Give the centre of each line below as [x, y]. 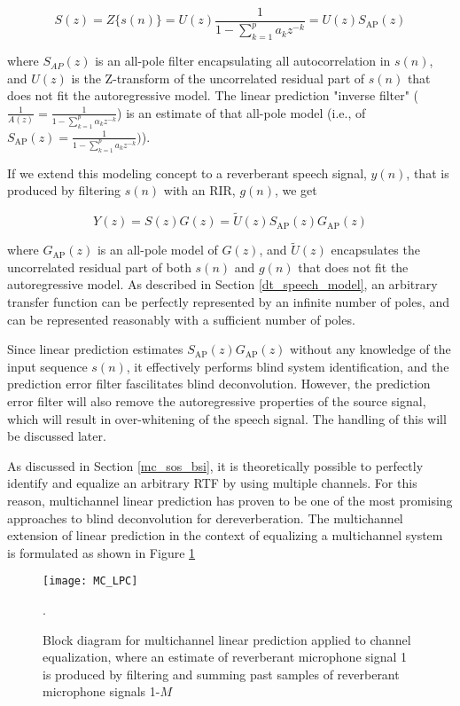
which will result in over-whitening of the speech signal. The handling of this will [227, 418]
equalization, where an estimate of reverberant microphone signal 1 [225, 657]
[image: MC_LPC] [90, 581]
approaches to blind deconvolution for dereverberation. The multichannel [205, 518]
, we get [296, 190]
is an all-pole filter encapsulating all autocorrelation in [243, 61]
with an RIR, [199, 190]
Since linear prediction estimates [95, 349]
